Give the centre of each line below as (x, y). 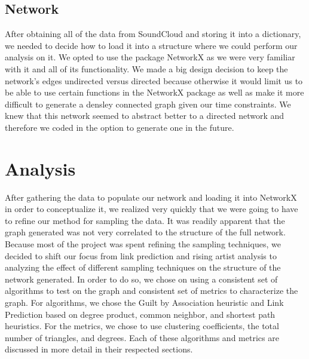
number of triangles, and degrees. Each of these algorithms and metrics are (142, 337)
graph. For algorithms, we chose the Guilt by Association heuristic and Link (144, 303)
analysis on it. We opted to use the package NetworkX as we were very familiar (150, 57)
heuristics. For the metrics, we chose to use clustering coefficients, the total (142, 326)
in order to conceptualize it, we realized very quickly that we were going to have (152, 209)
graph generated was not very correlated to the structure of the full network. (145, 232)
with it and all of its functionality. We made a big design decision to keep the (146, 68)
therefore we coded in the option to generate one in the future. (120, 127)
